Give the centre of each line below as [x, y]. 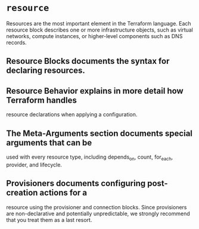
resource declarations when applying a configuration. [72, 114]
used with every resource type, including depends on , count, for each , [90, 157]
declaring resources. [46, 71]
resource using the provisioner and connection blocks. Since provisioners [97, 207]
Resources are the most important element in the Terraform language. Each [99, 23]
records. [16, 42]
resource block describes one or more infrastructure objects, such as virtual [100, 30]
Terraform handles [42, 100]
